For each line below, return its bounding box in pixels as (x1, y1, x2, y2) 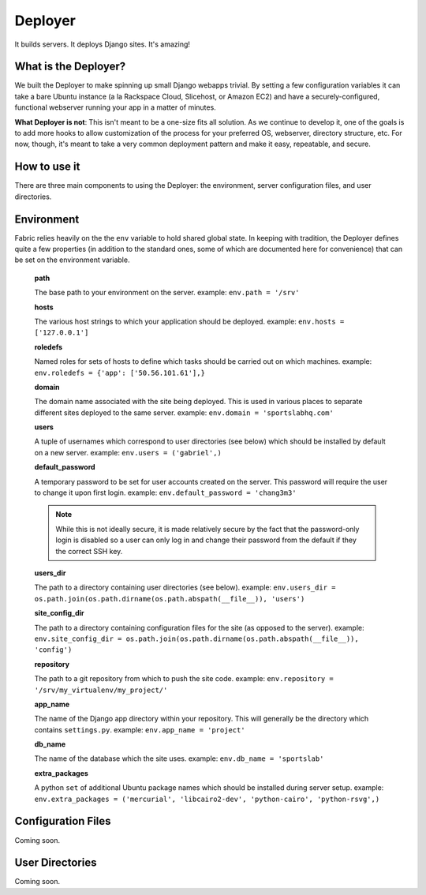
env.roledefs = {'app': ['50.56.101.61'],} (34, 368, 205, 377)
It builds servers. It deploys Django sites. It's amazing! (14, 39, 191, 49)
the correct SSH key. (55, 546, 123, 556)
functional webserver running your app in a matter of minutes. (14, 103, 216, 112)
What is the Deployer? (14, 60, 126, 73)
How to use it (14, 160, 80, 174)
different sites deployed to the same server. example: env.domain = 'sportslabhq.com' (34, 407, 334, 418)
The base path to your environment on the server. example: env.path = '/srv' (34, 288, 300, 298)
